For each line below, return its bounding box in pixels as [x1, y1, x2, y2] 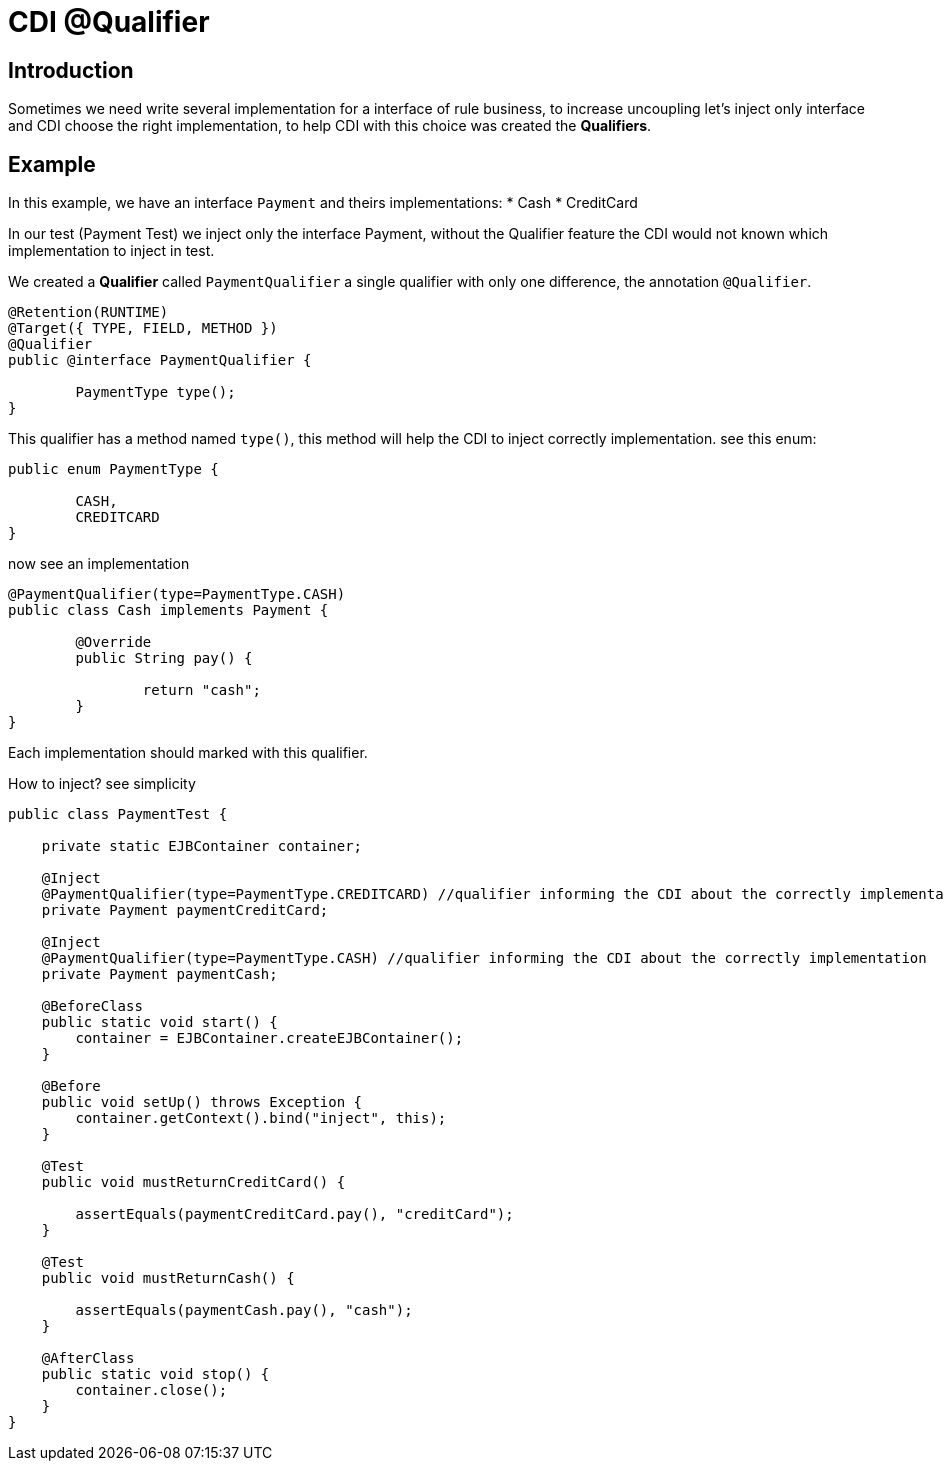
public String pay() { [75, 650, 253, 667]
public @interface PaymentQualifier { [8, 352, 312, 369]
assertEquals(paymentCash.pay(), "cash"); [75, 1302, 413, 1319]
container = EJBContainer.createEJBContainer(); [75, 1030, 464, 1047]
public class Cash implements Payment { [8, 602, 329, 619]
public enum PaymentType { [8, 461, 219, 478]
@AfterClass [41, 1350, 135, 1367]
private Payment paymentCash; [41, 966, 278, 983]
